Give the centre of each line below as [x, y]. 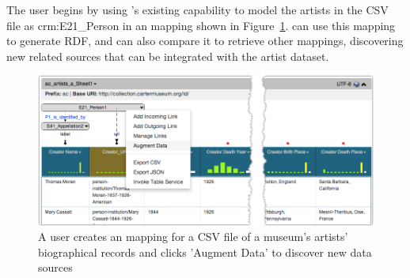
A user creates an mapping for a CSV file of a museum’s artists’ [193, 237]
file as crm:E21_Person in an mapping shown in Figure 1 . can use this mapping [201, 25]
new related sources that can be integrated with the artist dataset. [168, 56]
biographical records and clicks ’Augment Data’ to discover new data [205, 252]
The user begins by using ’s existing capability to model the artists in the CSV [197, 9]
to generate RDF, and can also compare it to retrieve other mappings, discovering [205, 41]
